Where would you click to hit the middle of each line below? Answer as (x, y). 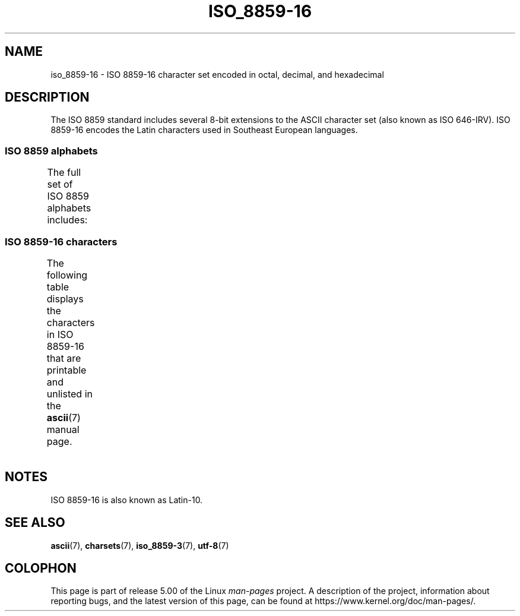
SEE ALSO (35, 523)
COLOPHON (41, 568)
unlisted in (69, 394)
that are (64, 358)
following (67, 275)
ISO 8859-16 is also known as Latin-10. (127, 500)
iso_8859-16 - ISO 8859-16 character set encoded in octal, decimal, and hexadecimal (217, 74)
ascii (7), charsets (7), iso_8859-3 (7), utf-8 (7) (140, 545)
